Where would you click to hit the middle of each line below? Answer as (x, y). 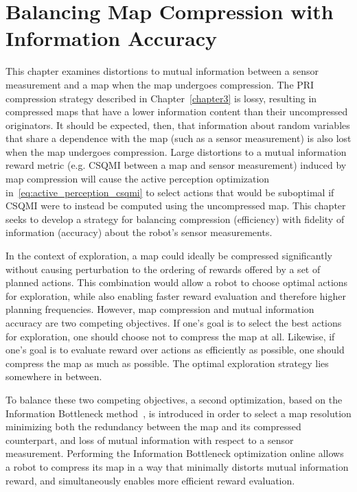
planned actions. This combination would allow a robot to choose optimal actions (177, 282)
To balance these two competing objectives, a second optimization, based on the (174, 399)
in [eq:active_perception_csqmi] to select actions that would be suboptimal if (170, 192)
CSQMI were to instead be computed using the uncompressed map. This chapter (176, 206)
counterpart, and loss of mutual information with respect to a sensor (150, 440)
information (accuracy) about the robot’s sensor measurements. (139, 232)
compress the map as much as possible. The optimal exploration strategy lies (167, 363)
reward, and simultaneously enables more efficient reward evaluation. (150, 480)
